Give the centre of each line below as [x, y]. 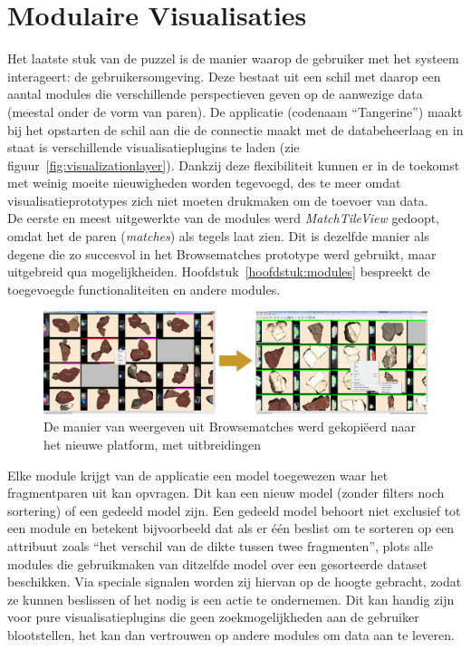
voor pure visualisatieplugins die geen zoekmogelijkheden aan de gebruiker [213, 617]
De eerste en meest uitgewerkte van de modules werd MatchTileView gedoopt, [224, 218]
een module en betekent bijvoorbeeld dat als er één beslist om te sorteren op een [231, 528]
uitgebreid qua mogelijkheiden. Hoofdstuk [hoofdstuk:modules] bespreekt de [219, 272]
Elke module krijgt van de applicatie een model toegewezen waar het [198, 475]
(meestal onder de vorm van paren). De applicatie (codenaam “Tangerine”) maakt [235, 111]
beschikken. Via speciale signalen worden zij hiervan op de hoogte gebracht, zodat [235, 582]
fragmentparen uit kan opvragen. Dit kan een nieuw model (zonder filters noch [226, 493]
